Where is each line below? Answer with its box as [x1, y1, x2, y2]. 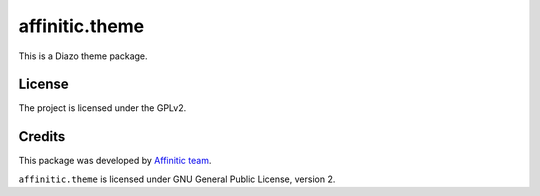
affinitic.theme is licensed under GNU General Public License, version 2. [18, 173, 336, 185]
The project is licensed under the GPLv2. [18, 102, 187, 114]
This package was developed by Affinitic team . [18, 155, 212, 167]
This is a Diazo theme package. [18, 50, 149, 62]
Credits [18, 128, 66, 145]
